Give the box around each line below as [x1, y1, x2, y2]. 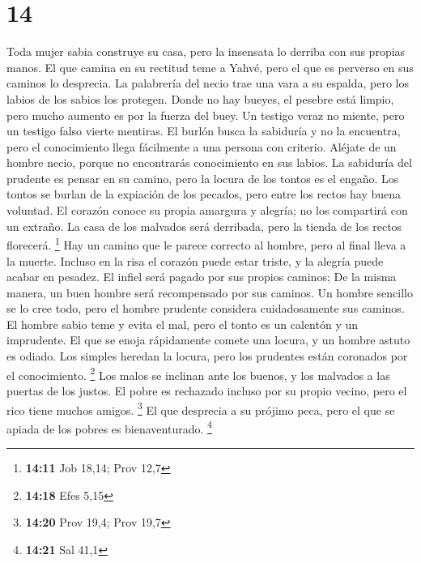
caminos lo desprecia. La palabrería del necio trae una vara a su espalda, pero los [6, 75, 410, 92]
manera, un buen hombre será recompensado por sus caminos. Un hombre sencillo [6, 284, 413, 301]
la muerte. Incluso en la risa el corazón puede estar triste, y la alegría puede [6, 252, 384, 269]
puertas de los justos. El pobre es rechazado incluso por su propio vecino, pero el [6, 382, 407, 399]
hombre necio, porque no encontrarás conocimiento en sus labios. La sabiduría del [6, 154, 412, 171]
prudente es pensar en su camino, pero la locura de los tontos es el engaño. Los [6, 169, 399, 186]
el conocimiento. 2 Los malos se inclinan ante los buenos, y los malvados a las [6, 364, 390, 383]
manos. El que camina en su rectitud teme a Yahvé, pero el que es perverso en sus [6, 58, 414, 75]
